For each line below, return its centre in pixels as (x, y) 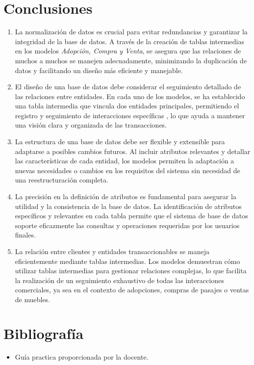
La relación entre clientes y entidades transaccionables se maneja (112, 251)
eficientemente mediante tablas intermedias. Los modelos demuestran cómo (127, 261)
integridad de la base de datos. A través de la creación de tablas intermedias (129, 41)
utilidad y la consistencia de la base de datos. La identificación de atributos (128, 206)
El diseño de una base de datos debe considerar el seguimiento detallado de (128, 87)
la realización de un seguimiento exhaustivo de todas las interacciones (119, 280)
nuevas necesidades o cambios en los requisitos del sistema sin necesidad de (127, 170)
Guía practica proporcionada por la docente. (82, 356)
